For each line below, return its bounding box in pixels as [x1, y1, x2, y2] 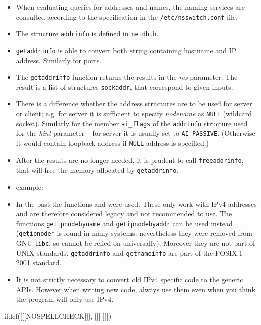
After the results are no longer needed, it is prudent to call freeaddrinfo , [16, 154, 244, 165]
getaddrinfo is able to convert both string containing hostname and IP [16, 45, 237, 55]
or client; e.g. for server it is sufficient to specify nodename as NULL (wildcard [16, 108, 252, 119]
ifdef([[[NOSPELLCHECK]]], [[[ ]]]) [4, 310, 112, 321]
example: [16, 182, 43, 192]
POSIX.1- [215, 247, 245, 258]
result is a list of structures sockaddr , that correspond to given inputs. [16, 81, 233, 92]
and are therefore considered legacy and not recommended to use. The [16, 208, 232, 219]
